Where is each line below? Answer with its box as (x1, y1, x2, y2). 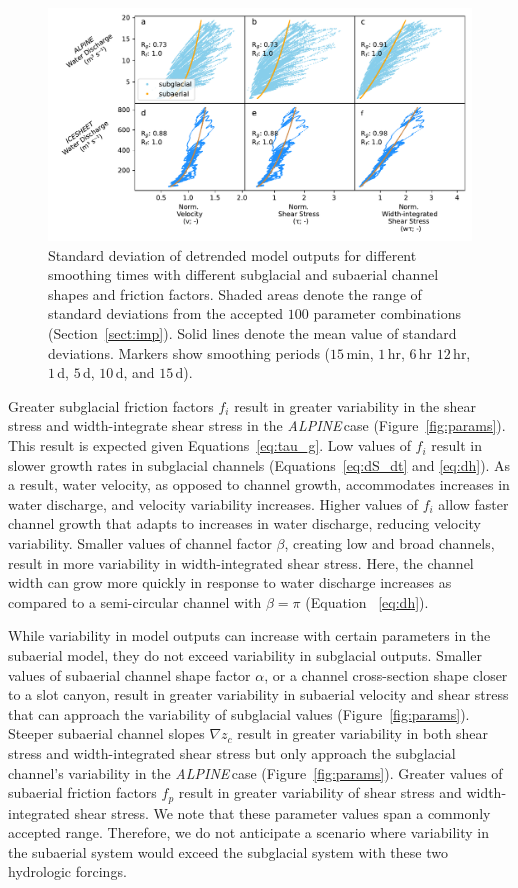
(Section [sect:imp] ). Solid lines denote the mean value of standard (48, 323, 457, 344)
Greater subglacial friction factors (8, 395, 214, 416)
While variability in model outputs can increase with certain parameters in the (8, 625, 491, 646)
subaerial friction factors (8, 782, 157, 803)
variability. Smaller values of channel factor (8, 533, 272, 554)
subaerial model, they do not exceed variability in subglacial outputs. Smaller (8, 644, 483, 665)
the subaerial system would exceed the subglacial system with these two (8, 841, 448, 862)
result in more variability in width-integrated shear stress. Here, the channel (8, 552, 474, 573)
